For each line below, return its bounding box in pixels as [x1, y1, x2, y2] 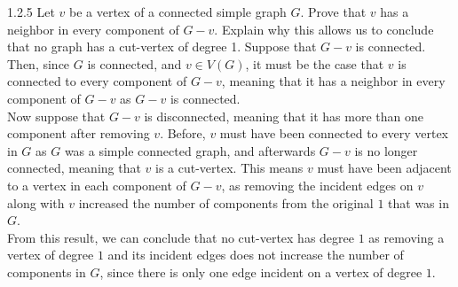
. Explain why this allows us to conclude [214, 19, 434, 38]
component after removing [7, 124, 150, 143]
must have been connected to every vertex [219, 124, 449, 143]
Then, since [7, 54, 70, 73]
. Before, [160, 124, 206, 143]
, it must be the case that [245, 54, 384, 73]
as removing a [368, 228, 445, 246]
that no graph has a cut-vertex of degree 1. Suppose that [7, 37, 317, 56]
